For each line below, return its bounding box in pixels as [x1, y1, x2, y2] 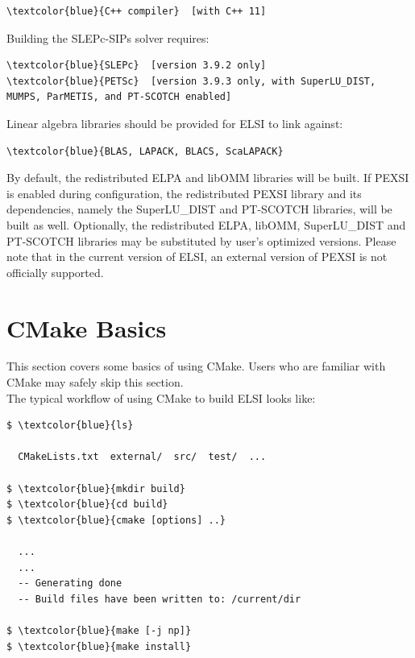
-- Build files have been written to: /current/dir [18, 593, 301, 605]
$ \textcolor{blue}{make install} [6, 640, 192, 652]
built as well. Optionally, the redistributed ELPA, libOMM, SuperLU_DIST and [6, 216, 406, 233]
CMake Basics [6, 311, 167, 344]
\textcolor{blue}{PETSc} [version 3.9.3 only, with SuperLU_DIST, [6, 75, 376, 87]
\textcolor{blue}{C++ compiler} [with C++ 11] [6, 6, 267, 17]
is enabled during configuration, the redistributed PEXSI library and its [6, 184, 362, 201]
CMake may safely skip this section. [6, 374, 184, 391]
